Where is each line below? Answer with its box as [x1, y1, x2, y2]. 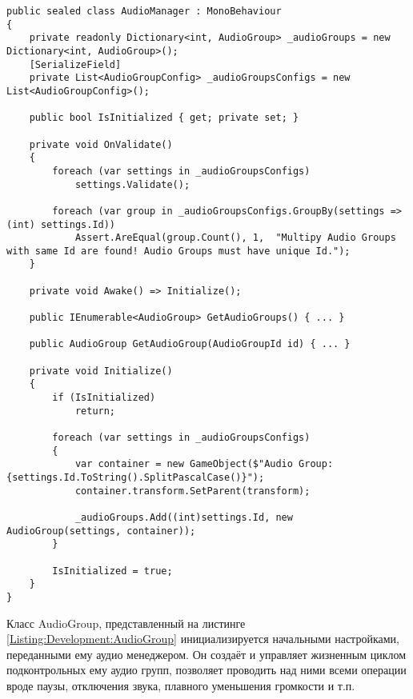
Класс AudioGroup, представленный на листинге [6, 614, 246, 631]
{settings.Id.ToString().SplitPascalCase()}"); [6, 471, 265, 483]
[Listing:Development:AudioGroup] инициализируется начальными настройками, [6, 630, 399, 647]
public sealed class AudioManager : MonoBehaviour [6, 6, 282, 17]
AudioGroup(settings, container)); [6, 525, 196, 537]
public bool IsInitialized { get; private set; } [29, 112, 299, 124]
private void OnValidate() [29, 138, 173, 150]
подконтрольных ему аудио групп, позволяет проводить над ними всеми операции [6, 661, 407, 678]
